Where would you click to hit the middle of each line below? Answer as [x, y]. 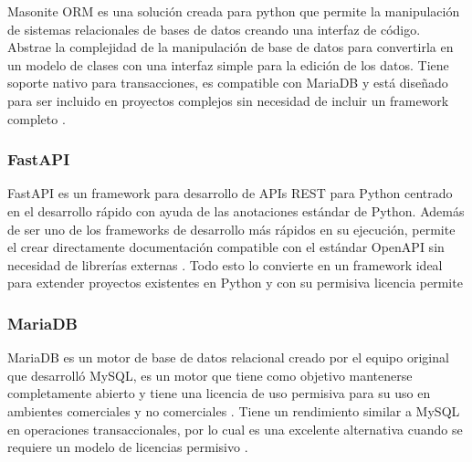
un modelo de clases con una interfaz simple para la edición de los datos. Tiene [228, 64]
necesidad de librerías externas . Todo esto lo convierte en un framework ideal [225, 264]
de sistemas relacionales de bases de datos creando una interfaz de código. [214, 29]
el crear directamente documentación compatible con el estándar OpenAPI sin [226, 247]
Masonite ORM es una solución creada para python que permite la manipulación [234, 11]
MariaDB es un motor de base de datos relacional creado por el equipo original [228, 357]
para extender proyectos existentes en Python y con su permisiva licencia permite [235, 283]
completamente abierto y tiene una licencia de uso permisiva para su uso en [219, 393]
